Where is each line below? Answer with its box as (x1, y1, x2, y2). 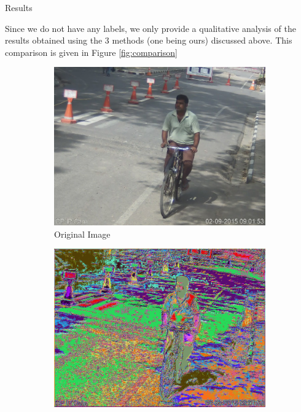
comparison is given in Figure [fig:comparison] (5, 45, 178, 58)
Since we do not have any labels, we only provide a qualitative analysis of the (5, 21, 296, 34)
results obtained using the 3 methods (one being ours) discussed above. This (5, 34, 292, 47)
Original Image (54, 227, 111, 240)
